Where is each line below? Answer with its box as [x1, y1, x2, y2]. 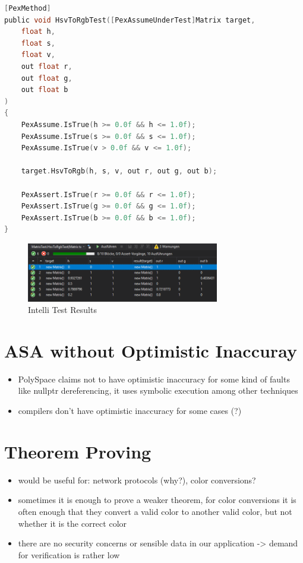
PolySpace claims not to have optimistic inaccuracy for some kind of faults [18, 372, 290, 385]
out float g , [21, 74, 72, 83]
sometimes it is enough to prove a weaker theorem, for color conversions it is [18, 494, 296, 506]
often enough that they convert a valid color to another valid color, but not [18, 505, 292, 517]
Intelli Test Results [28, 303, 97, 316]
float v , [21, 50, 55, 59]
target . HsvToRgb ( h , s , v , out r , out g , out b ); [21, 167, 217, 176]
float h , [21, 27, 55, 36]
